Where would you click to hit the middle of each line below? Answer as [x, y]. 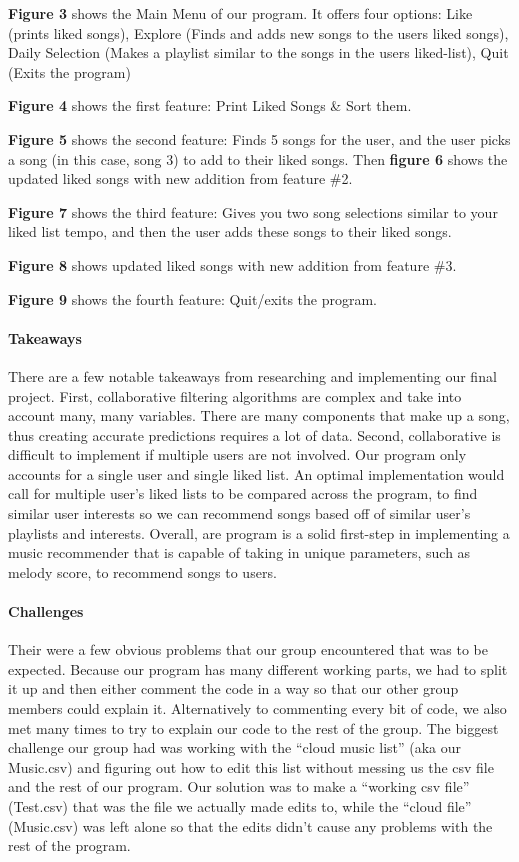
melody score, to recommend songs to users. [142, 571]
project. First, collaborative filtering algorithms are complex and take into [235, 395]
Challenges [46, 611]
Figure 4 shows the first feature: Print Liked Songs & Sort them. [210, 105]
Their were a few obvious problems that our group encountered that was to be [248, 649]
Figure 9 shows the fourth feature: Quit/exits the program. [192, 298]
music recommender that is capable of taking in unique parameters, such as [239, 552]
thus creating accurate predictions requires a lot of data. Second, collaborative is [254, 434]
